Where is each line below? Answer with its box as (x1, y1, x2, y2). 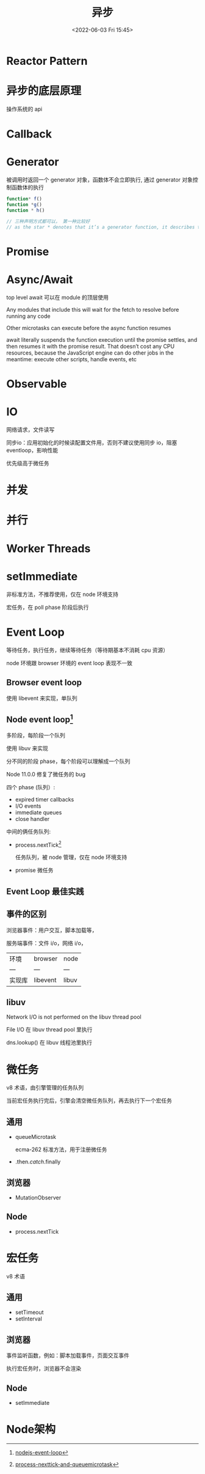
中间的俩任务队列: (6, 828, 51, 835)
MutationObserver (15, 1193, 62, 1201)
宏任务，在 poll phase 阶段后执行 (6, 603, 89, 611)
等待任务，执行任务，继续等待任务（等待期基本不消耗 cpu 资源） (6, 646, 169, 654)
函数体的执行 (11, 184, 44, 191)
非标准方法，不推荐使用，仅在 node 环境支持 (6, 591, 119, 598)
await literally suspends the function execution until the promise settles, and (6, 336, 197, 343)
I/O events (15, 802, 41, 809)
